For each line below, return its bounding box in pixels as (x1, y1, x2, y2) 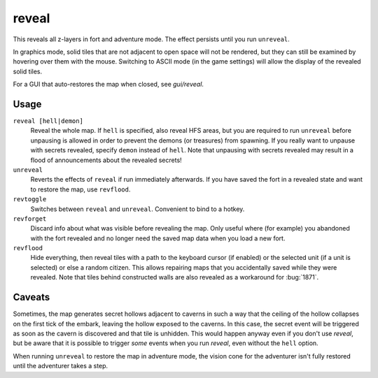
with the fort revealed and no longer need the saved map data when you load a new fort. (30, 234, 286, 242)
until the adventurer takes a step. (13, 362, 108, 370)
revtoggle (13, 196, 47, 203)
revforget (13, 215, 47, 223)
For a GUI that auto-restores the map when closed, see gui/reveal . (13, 80, 204, 89)
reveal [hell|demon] (13, 117, 84, 125)
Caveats (13, 291, 50, 303)
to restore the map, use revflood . (30, 185, 131, 194)
